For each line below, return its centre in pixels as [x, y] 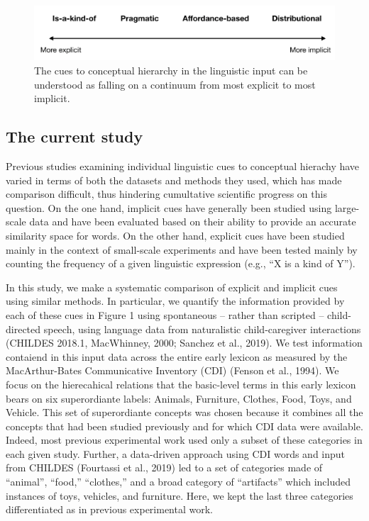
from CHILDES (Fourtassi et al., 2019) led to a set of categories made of [164, 467]
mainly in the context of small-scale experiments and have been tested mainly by [182, 249]
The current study [75, 136]
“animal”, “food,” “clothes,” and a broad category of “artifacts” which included [178, 482]
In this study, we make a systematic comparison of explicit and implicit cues [172, 287]
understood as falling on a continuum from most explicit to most [175, 84]
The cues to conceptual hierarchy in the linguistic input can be [171, 71]
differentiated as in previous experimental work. [109, 509]
